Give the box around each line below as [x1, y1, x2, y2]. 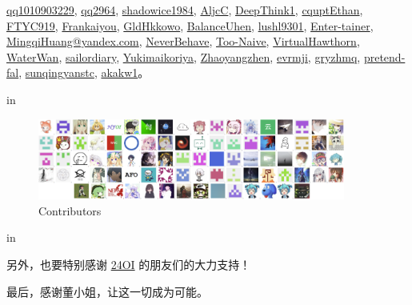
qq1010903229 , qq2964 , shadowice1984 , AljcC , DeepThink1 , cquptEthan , [6, 2, 363, 18]
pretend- [363, 48, 406, 65]
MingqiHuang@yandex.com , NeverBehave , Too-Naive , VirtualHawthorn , [6, 33, 360, 50]
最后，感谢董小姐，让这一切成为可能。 [6, 283, 208, 299]
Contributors [38, 202, 102, 219]
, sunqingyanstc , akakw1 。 [18, 64, 150, 81]
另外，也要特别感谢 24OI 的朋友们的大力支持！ [6, 256, 251, 273]
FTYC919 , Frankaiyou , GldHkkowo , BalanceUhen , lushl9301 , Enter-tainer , [6, 17, 374, 34]
